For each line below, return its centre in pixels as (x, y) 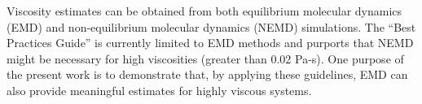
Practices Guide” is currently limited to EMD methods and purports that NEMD (210, 43)
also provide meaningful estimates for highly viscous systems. (159, 90)
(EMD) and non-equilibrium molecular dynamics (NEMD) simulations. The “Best (211, 26)
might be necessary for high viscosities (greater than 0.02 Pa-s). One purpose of (205, 58)
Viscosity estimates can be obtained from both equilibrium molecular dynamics (204, 11)
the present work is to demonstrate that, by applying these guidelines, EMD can (207, 74)
